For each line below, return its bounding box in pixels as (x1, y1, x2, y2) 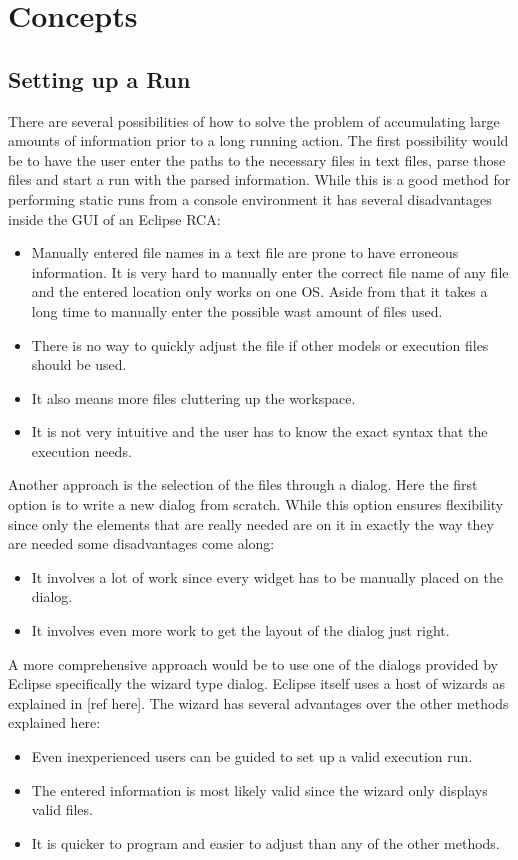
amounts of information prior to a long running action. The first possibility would (8, 130, 509, 151)
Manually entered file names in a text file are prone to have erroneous (31, 242, 459, 263)
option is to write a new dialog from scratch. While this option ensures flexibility (8, 494, 504, 515)
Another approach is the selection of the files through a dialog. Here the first (8, 474, 478, 495)
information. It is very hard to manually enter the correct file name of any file (31, 261, 509, 282)
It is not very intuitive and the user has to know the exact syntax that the (31, 421, 488, 442)
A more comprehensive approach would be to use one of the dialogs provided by (8, 653, 498, 674)
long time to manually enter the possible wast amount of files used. (31, 300, 443, 321)
